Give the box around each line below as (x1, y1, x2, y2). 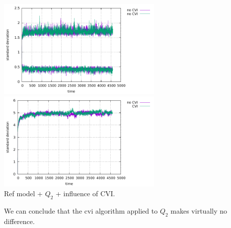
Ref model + (4, 188, 43, 198)
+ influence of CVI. (56, 188, 115, 198)
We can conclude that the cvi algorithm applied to (4, 205, 158, 216)
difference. (4, 216, 35, 226)
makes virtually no (170, 205, 227, 216)
